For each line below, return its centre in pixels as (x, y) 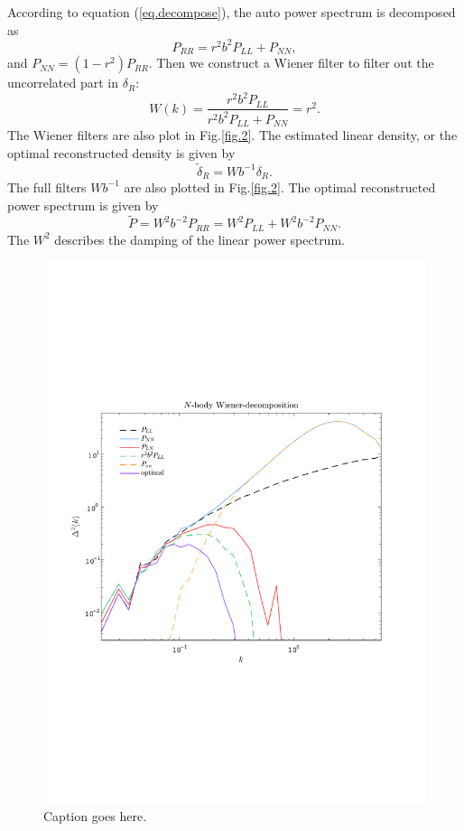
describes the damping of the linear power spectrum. (200, 239)
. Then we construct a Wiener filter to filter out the (291, 63)
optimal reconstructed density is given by (121, 152)
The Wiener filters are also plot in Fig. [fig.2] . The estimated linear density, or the (232, 135)
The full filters (47, 187)
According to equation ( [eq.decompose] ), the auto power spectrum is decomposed (232, 12)
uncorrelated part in (63, 83)
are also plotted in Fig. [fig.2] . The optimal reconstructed (280, 187)
